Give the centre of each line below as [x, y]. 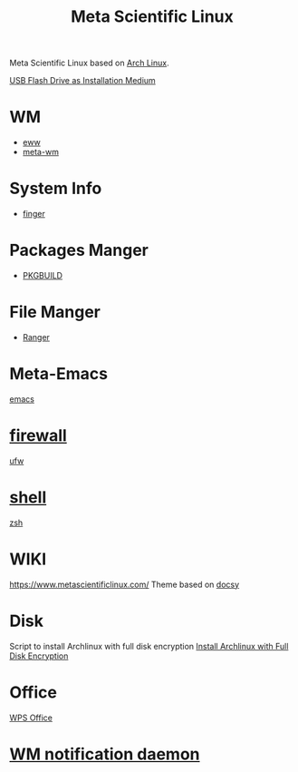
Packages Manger [79, 250]
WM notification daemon [105, 754]
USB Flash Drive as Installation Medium [82, 81]
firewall [38, 436]
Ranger [36, 337]
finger [34, 214]
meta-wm [40, 152]
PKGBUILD [43, 275]
